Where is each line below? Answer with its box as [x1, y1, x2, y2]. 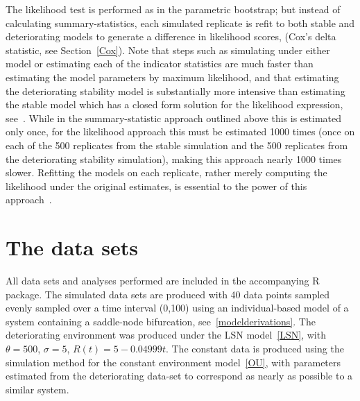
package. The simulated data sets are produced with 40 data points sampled [6, 287, 330, 301]
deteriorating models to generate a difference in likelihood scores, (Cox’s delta [6, 29, 336, 44]
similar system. [6, 382, 69, 396]
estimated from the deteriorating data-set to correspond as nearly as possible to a [6, 368, 353, 383]
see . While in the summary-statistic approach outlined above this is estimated [6, 110, 341, 125]
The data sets [6, 233, 138, 262]
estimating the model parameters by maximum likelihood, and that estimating [6, 69, 339, 84]
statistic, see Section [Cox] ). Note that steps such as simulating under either [6, 42, 330, 57]
